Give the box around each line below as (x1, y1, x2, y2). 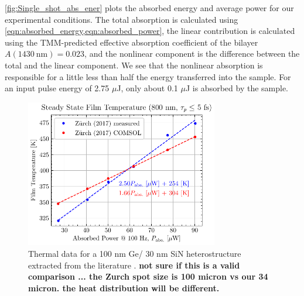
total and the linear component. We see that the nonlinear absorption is (5, 58, 263, 71)
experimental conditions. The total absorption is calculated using (5, 13, 238, 25)
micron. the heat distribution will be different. (28, 281, 220, 294)
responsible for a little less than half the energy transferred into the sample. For (5, 70, 291, 82)
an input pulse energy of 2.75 (5, 82, 110, 94)
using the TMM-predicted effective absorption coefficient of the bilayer (5, 36, 258, 48)
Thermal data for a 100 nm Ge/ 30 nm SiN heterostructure (28, 247, 241, 260)
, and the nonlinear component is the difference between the (84, 47, 300, 60)
